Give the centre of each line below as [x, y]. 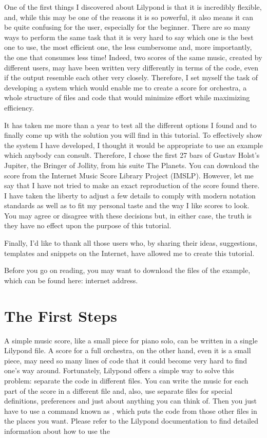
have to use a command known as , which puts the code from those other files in [131, 410]
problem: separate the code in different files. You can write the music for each [126, 380]
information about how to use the [57, 431]
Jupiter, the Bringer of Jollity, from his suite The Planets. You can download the [132, 165]
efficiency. [19, 107]
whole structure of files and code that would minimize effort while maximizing [127, 97]
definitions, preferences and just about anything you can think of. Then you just [131, 401]
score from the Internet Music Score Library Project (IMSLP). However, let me [129, 175]
